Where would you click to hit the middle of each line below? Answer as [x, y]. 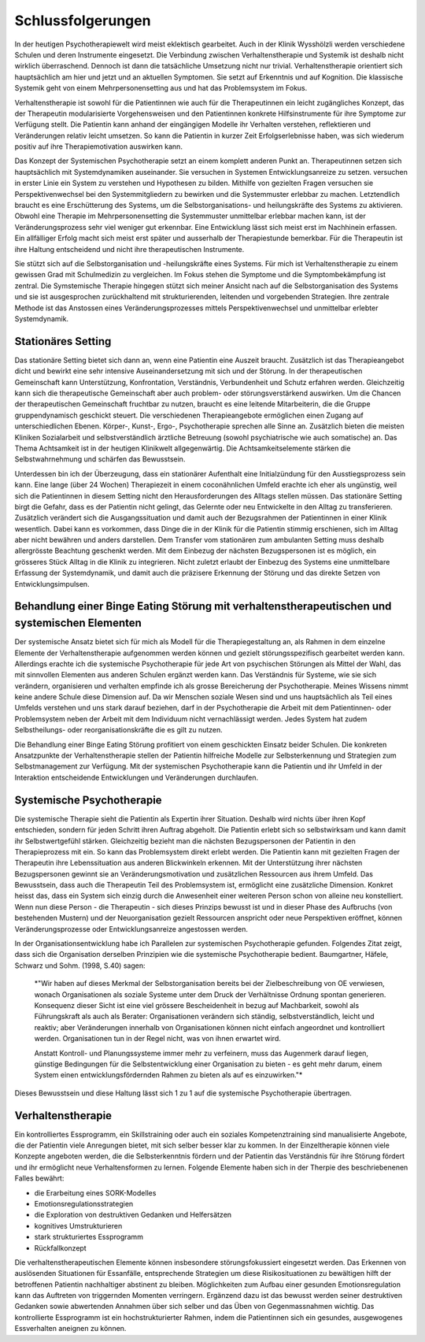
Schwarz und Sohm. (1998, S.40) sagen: [80, 966]
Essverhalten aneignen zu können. [70, 1329]
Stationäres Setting [63, 341]
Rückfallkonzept [60, 1247]
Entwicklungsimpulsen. [52, 584]
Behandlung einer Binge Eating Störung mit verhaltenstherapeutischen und [203, 606]
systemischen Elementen [78, 623]
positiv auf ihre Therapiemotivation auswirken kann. [98, 146]
